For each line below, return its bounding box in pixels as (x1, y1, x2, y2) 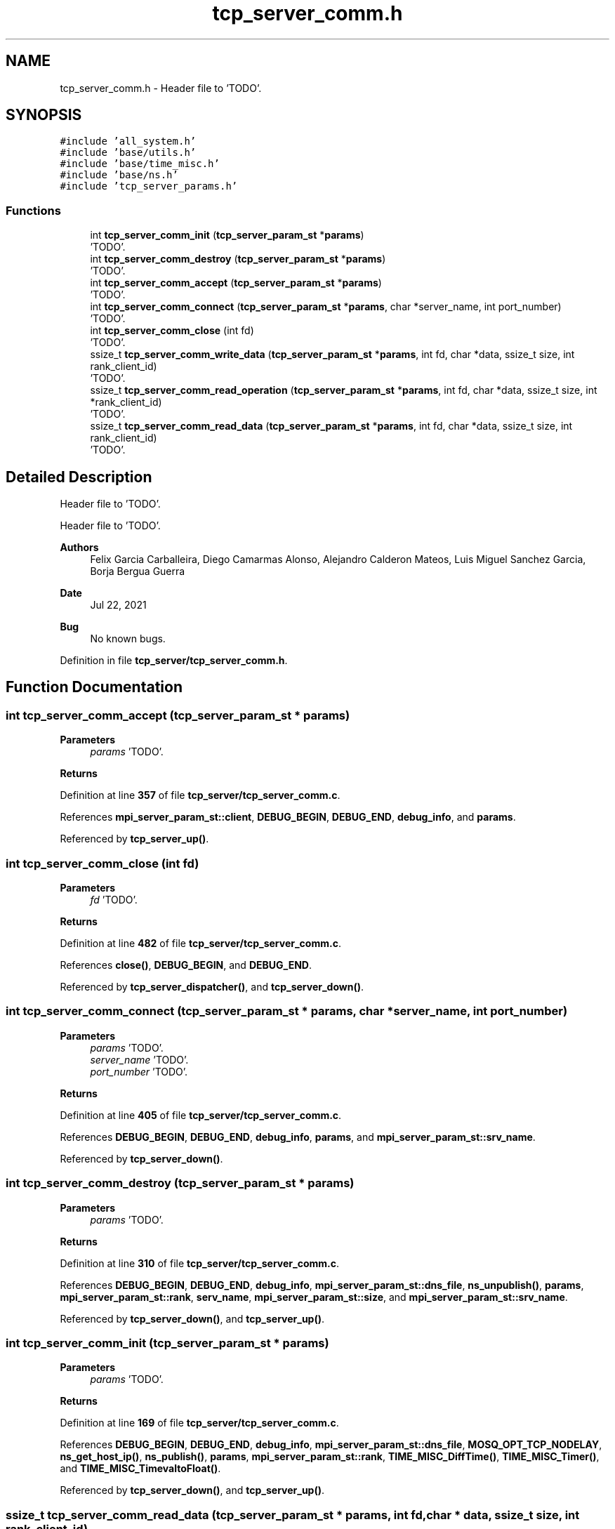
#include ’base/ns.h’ (60, 169, 178, 181)
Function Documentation (6, 678, 183, 696)
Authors (60, 541, 99, 554)
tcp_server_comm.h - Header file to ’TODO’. (60, 81, 262, 94)
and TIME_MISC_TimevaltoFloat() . (60, 1462, 221, 1475)
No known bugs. (90, 633, 166, 645)
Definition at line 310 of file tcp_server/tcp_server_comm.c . (60, 1257, 340, 1269)
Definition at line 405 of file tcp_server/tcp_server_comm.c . (60, 1108, 342, 1121)
